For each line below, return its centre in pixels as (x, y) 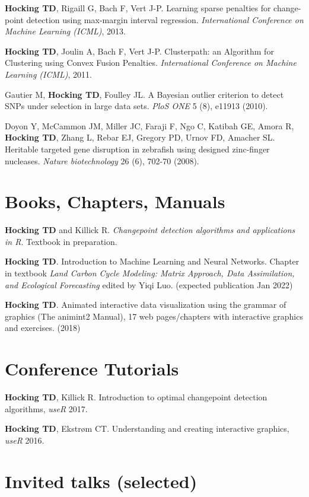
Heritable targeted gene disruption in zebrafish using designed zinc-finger (137, 149)
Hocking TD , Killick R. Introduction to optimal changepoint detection (136, 397)
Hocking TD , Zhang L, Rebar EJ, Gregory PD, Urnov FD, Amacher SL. (140, 137)
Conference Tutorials (92, 369)
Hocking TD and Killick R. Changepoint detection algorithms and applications (150, 230)
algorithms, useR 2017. (46, 408)
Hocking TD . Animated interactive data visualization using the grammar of (146, 305)
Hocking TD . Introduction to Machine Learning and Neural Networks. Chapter (152, 261)
